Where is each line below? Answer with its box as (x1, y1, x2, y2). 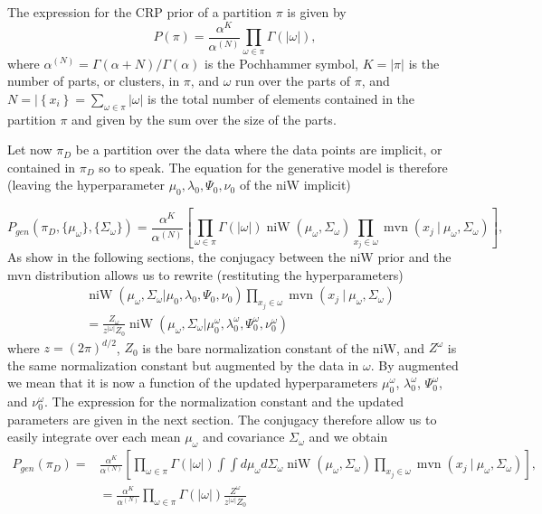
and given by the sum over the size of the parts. (71, 109, 337, 128)
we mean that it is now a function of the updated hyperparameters (7, 373, 378, 392)
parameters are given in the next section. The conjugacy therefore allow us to (7, 409, 437, 428)
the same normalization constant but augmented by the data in (7, 355, 359, 374)
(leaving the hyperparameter (7, 175, 165, 194)
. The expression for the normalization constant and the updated (44, 392, 404, 411)
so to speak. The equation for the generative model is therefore (99, 157, 448, 176)
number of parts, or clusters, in (7, 71, 180, 90)
